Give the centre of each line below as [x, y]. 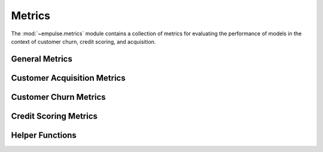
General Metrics [42, 59]
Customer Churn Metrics [58, 97]
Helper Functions [44, 135]
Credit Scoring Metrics [54, 116]
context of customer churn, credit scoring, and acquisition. [83, 41]
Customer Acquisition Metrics [68, 78]
